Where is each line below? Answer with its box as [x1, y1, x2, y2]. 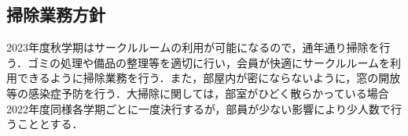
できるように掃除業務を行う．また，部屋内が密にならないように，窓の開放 [17, 70, 401, 86]
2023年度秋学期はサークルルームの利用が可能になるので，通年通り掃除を [6, 39, 380, 55]
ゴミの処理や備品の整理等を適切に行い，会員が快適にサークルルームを [27, 54, 391, 70]
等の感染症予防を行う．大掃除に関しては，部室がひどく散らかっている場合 [6, 84, 389, 101]
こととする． [17, 116, 83, 132]
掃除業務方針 [6, 2, 105, 27]
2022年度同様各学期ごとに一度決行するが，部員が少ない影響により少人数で [6, 100, 391, 116]
